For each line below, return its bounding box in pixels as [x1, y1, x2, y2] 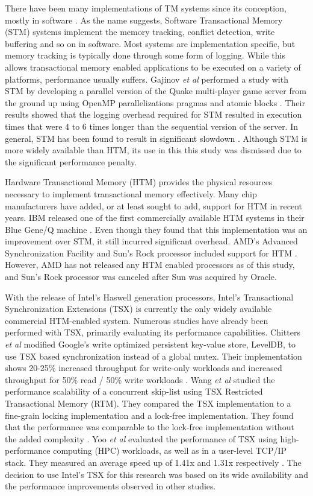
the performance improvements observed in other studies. [5, 480, 216, 492]
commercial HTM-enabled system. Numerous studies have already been [5, 314, 268, 326]
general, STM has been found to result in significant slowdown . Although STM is [5, 132, 308, 144]
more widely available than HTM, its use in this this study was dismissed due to [5, 144, 302, 156]
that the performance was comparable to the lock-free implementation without [5, 421, 294, 433]
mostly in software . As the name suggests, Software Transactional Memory [5, 13, 283, 26]
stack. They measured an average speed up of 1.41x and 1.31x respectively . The [5, 456, 302, 468]
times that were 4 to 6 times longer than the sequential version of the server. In [5, 119, 299, 132]
